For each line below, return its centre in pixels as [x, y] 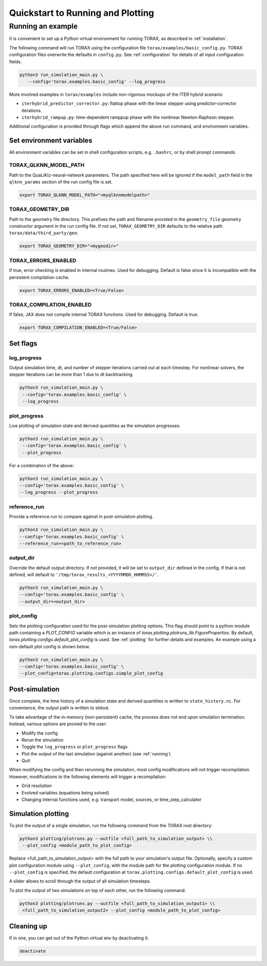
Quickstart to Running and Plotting [82, 13]
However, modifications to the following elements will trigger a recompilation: [88, 777]
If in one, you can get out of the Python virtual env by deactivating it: [79, 938]
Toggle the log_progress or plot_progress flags [75, 747]
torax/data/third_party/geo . [44, 233]
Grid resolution [37, 786]
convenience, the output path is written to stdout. [59, 708]
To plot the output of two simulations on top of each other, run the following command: [97, 890]
